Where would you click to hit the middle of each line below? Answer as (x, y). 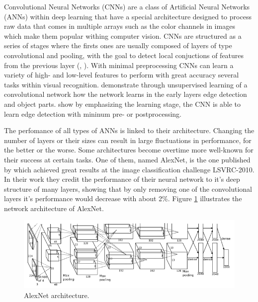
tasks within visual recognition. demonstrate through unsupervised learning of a (126, 84)
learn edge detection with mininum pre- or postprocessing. (93, 113)
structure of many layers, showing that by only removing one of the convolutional (128, 189)
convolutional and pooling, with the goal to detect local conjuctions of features (124, 55)
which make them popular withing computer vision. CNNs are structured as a (123, 36)
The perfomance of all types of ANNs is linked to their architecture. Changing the (129, 130)
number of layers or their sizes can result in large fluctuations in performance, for (128, 140)
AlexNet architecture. (57, 295)
